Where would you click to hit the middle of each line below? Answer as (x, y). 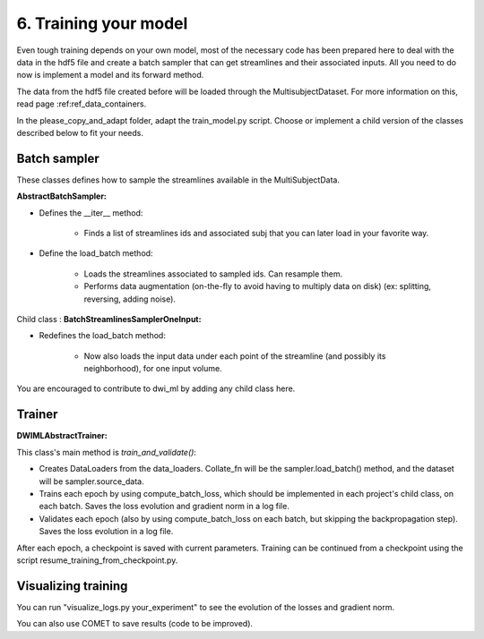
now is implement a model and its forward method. (110, 75)
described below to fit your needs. (80, 132)
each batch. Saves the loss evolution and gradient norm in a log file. (164, 507)
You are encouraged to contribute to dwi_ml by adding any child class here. (156, 388)
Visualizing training (72, 586)
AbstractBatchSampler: (62, 196)
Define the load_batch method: (96, 253)
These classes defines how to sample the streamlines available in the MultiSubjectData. (178, 180)
